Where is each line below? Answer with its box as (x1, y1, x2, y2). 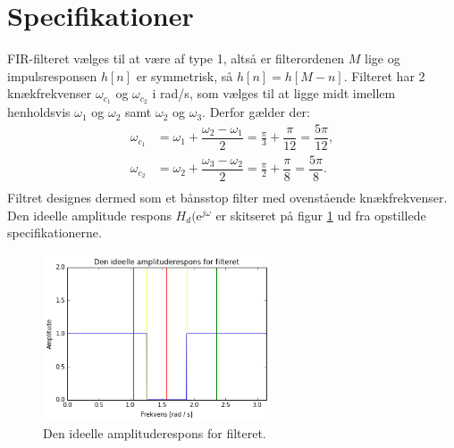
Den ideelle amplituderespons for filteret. (43, 424, 266, 443)
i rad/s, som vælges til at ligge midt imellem (152, 84, 396, 103)
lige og (365, 49, 400, 68)
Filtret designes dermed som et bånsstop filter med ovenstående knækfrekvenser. (7, 187, 448, 206)
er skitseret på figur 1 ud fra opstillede (215, 205, 426, 224)
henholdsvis (7, 103, 71, 121)
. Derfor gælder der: (202, 103, 310, 121)
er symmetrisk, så (136, 66, 233, 85)
